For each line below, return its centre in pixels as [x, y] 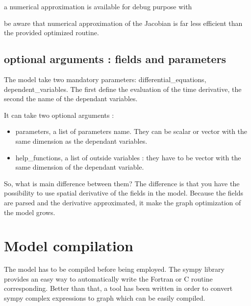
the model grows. [30, 212]
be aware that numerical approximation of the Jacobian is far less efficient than [123, 23]
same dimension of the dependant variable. [80, 167]
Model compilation [69, 246]
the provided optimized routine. [51, 33]
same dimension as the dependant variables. [81, 141]
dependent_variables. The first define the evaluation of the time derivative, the [123, 89]
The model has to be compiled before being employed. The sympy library [114, 269]
